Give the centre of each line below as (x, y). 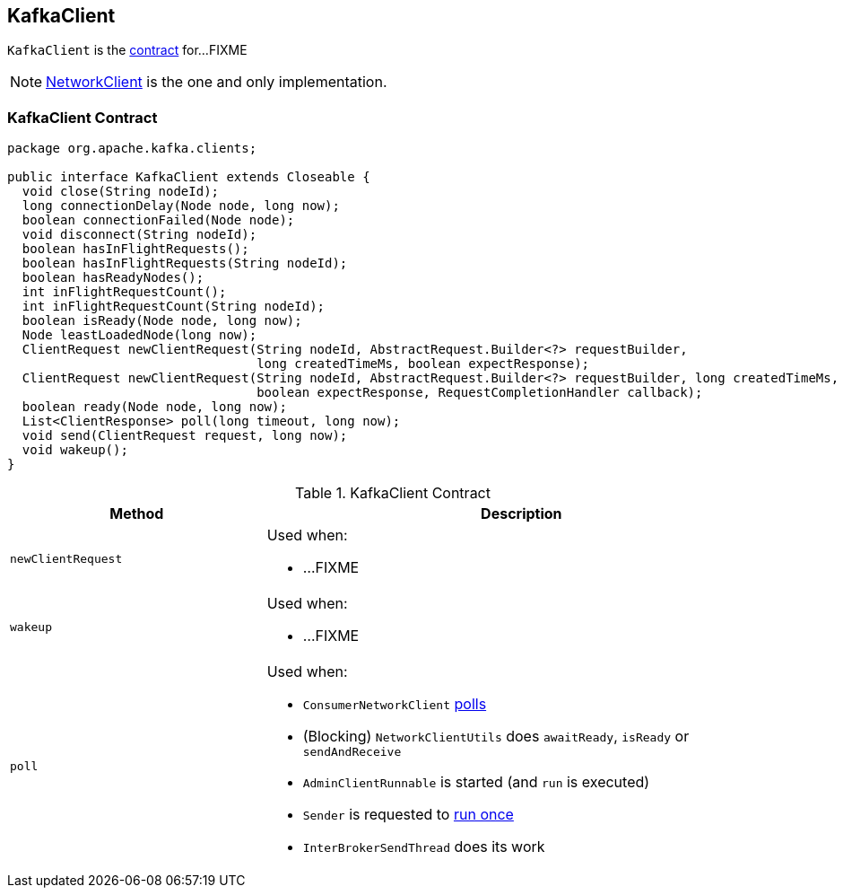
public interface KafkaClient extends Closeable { (189, 177)
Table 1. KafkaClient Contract (393, 493)
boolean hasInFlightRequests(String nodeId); (185, 263)
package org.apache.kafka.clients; (132, 149)
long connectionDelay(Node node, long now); (181, 206)
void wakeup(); (75, 450)
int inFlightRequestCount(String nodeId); (174, 307)
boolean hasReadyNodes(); (113, 278)
